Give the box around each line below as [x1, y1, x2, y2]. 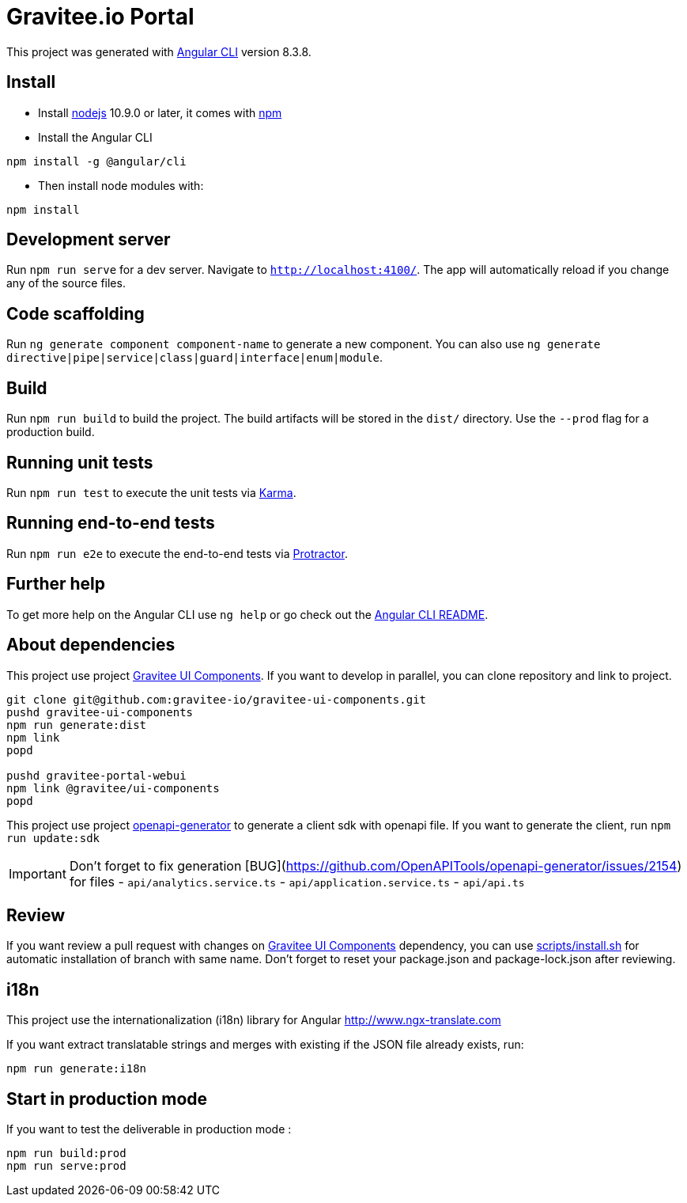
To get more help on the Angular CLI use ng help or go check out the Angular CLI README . [6, 607, 489, 621]
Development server [6, 230, 171, 250]
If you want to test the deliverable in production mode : [6, 1122, 292, 1137]
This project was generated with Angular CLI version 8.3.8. [6, 44, 311, 59]
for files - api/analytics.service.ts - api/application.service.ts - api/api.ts [69, 873, 525, 890]
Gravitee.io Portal [6, 3, 194, 30]
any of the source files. [6, 276, 126, 290]
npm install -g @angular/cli [6, 154, 187, 168]
